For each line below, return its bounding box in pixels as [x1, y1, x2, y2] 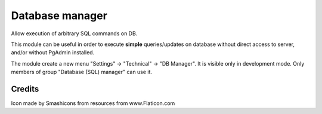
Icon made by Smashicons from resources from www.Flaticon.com [11, 100, 175, 107]
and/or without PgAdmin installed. [11, 49, 95, 56]
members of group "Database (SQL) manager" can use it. [11, 69, 152, 76]
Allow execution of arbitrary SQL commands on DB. [11, 30, 138, 37]
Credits [11, 84, 39, 94]
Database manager [11, 9, 107, 22]
